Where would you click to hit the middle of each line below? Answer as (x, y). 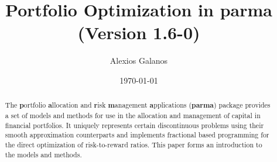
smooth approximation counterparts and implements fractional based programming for (137, 135)
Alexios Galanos (139, 61)
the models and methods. (43, 154)
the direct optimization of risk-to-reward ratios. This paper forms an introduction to (134, 144)
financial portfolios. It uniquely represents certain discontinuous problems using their (134, 125)
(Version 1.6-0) (139, 32)
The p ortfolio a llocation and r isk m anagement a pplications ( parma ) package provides (138, 105)
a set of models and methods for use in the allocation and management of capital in (133, 115)
